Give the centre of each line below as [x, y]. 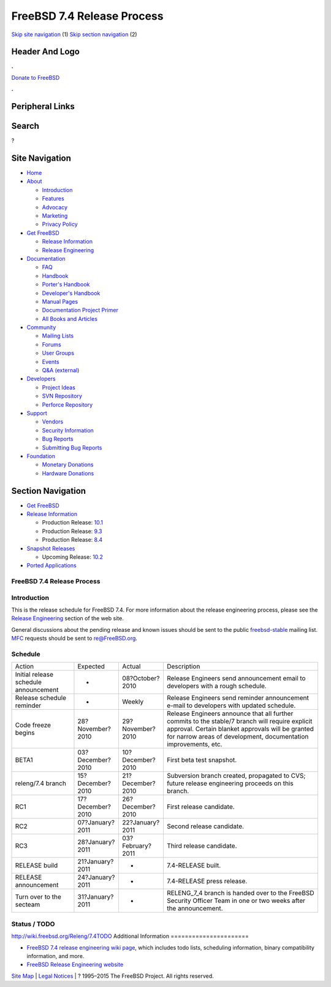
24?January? [96, 877]
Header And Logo [45, 52]
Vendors [53, 422]
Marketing [55, 216]
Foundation [41, 456]
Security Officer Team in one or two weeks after [236, 901]
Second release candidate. [205, 826]
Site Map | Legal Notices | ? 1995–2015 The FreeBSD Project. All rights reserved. [112, 976]
